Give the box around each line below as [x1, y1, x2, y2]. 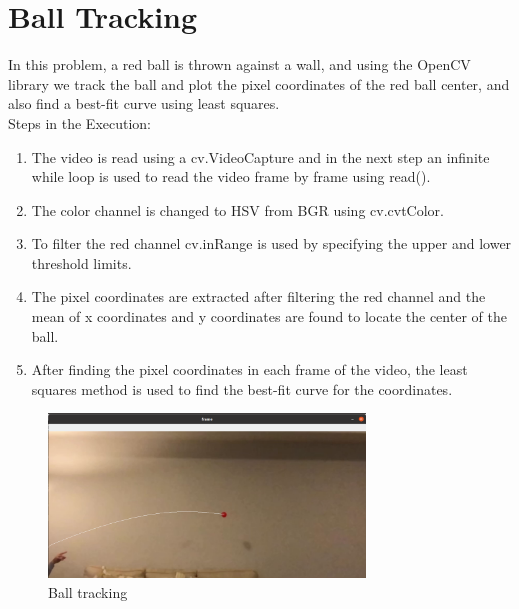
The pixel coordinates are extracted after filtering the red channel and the [31, 286, 486, 307]
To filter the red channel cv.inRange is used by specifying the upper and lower [31, 233, 512, 254]
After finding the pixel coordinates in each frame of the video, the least [31, 359, 468, 380]
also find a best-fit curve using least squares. [8, 93, 280, 114]
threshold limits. [31, 252, 132, 273]
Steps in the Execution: [8, 112, 152, 133]
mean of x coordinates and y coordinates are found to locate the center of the [31, 306, 507, 327]
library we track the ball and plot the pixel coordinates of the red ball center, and [8, 73, 510, 94]
